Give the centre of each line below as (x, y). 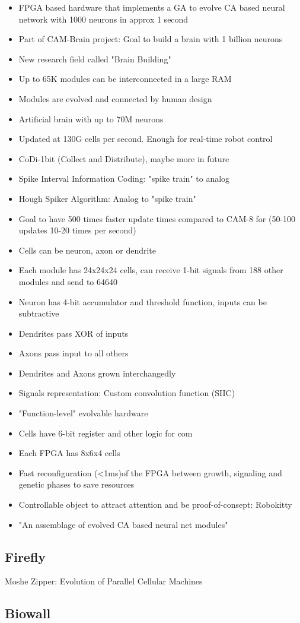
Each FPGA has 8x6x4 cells (69, 453)
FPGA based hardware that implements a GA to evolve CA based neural (152, 7)
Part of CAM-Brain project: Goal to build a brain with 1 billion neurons (151, 39)
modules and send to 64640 (68, 281)
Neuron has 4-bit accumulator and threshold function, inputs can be (143, 301)
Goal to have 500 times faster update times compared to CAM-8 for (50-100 (157, 218)
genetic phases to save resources (76, 484)
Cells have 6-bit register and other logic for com (106, 433)
